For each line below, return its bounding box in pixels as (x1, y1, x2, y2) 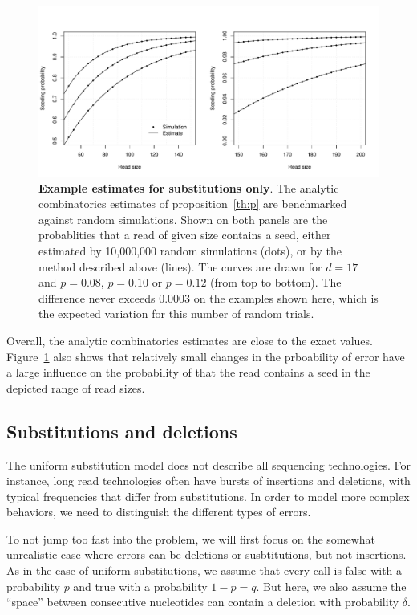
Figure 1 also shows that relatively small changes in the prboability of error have (6, 348, 405, 365)
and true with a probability (73, 577, 208, 594)
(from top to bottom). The (210, 274, 342, 291)
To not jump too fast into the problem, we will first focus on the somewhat (6, 530, 376, 547)
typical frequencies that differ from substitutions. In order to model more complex (6, 487, 410, 504)
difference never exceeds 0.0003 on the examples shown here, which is (38, 289, 379, 306)
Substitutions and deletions (6, 418, 237, 443)
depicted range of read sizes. (6, 379, 145, 396)
